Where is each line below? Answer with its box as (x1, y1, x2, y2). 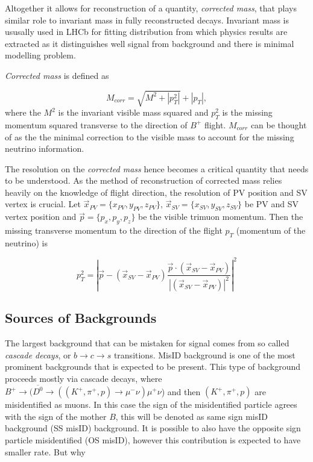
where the (5, 106, 41, 119)
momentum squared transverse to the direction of (5, 118, 188, 131)
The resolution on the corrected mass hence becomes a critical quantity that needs (5, 162, 309, 175)
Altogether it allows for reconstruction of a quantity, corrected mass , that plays (5, 2, 297, 14)
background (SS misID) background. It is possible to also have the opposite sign (5, 422, 301, 434)
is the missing (222, 106, 273, 119)
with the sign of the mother (5, 410, 107, 422)
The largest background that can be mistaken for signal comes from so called (5, 337, 289, 349)
